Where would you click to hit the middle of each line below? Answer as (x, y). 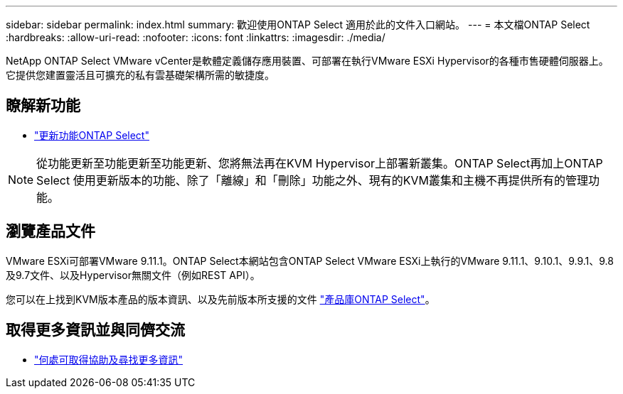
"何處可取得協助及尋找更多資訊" (109, 359)
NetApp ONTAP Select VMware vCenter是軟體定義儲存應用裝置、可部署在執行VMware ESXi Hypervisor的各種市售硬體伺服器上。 (307, 61)
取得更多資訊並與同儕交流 (95, 330)
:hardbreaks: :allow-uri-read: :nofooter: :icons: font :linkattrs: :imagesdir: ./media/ (196, 37)
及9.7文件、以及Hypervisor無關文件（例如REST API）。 (133, 275)
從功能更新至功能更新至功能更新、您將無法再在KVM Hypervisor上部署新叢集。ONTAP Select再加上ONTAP (320, 163)
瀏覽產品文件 (50, 231)
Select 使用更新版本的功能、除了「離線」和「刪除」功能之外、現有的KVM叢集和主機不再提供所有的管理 (312, 180)
